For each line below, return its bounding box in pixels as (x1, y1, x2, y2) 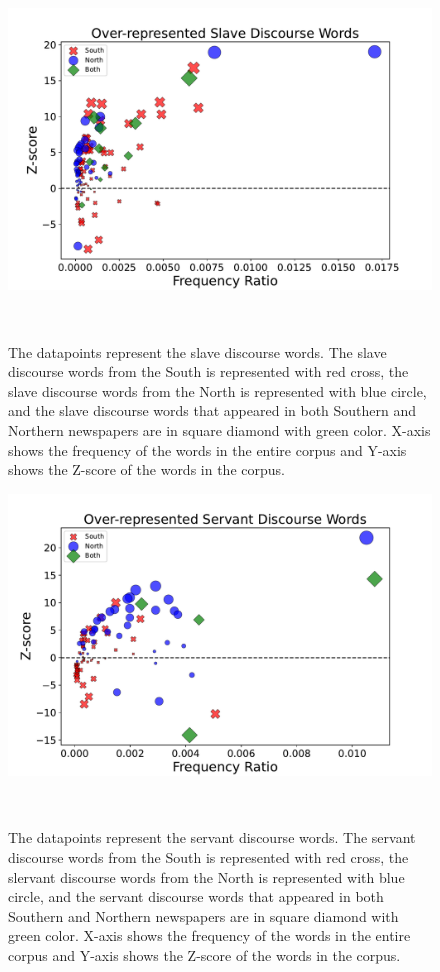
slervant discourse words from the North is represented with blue (8, 866, 405, 887)
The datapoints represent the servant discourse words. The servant (8, 827, 416, 848)
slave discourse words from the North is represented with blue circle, (8, 380, 427, 401)
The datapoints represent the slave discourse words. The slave (8, 341, 387, 362)
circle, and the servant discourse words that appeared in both (8, 886, 384, 907)
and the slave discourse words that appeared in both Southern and (8, 400, 417, 421)
